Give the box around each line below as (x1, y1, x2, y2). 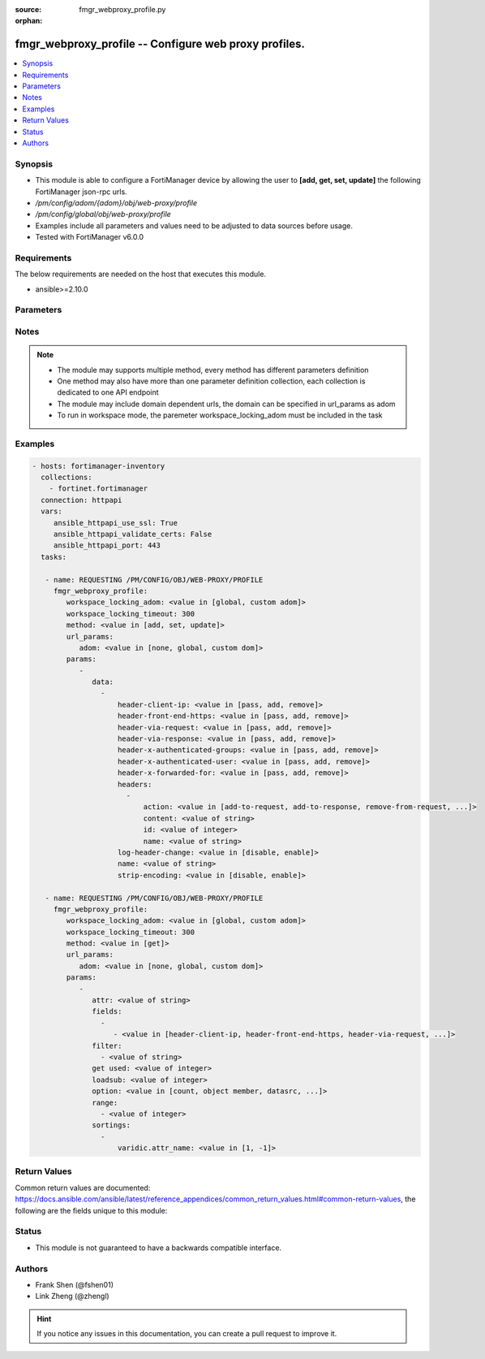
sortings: (92, 1121, 131, 1130)
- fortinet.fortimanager (49, 484, 148, 493)
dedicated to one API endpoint (57, 387, 159, 397)
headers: (118, 780, 152, 789)
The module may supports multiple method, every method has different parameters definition (57, 365, 369, 374)
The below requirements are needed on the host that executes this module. (15, 269, 267, 279)
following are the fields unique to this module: (15, 1205, 168, 1215)
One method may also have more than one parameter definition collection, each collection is (57, 376, 366, 386)
